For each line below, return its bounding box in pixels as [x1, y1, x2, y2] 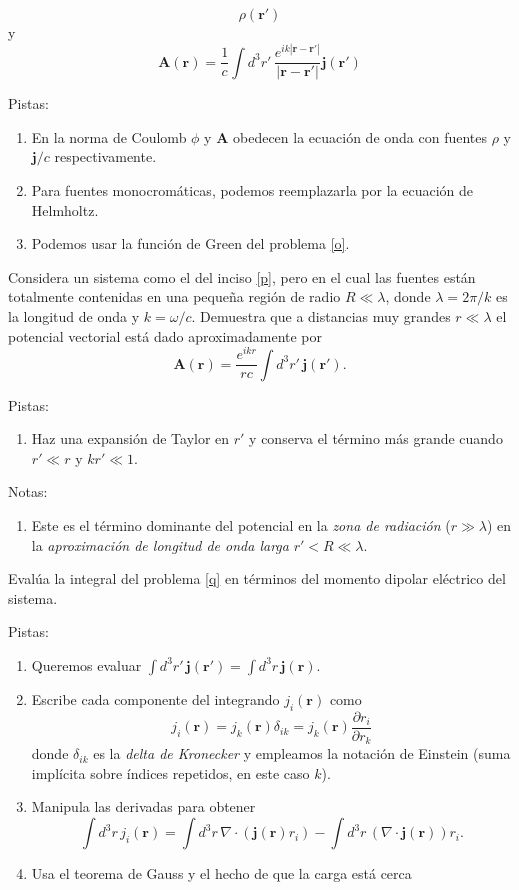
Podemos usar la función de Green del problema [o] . [31, 233, 350, 254]
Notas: [8, 481, 48, 502]
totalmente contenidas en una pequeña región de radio [8, 286, 341, 307]
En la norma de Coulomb [31, 126, 187, 147]
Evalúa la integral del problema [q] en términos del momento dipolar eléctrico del [8, 568, 506, 589]
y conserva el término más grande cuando [249, 428, 503, 449]
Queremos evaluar [31, 654, 142, 675]
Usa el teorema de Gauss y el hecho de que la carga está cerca [31, 863, 412, 884]
